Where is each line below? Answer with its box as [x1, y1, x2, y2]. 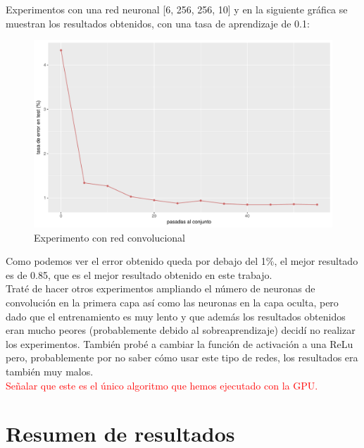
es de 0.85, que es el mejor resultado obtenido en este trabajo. [6, 267, 272, 282]
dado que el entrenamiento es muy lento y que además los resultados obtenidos [6, 309, 346, 323]
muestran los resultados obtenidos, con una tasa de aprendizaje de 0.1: [6, 15, 310, 30]
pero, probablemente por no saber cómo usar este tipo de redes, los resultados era [6, 350, 358, 365]
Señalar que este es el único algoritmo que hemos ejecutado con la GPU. [6, 378, 318, 392]
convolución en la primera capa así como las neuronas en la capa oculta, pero [6, 294, 339, 309]
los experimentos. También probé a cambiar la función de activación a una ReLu [6, 336, 353, 351]
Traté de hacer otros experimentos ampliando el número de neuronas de [6, 281, 315, 296]
